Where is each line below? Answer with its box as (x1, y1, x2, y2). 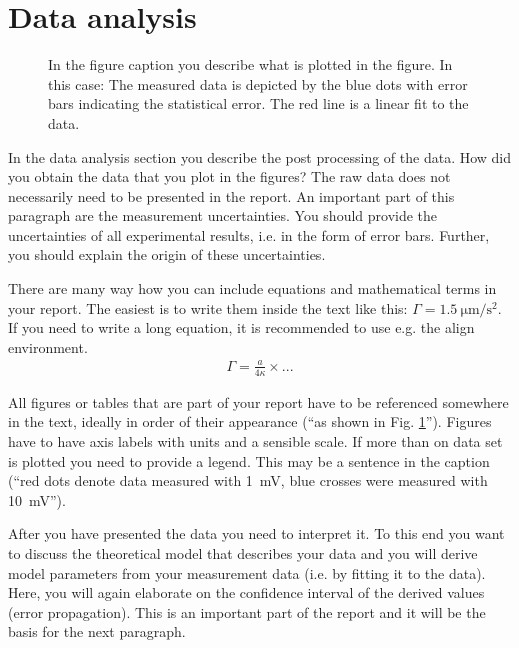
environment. (8, 336, 88, 357)
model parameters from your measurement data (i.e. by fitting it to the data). (8, 562, 486, 583)
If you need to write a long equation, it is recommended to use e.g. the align (8, 317, 475, 338)
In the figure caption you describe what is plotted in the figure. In (48, 54, 453, 75)
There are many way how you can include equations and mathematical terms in (8, 278, 497, 299)
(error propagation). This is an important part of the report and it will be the (8, 601, 486, 622)
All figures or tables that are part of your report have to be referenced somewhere (8, 391, 509, 412)
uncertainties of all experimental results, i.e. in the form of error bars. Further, (8, 224, 490, 245)
